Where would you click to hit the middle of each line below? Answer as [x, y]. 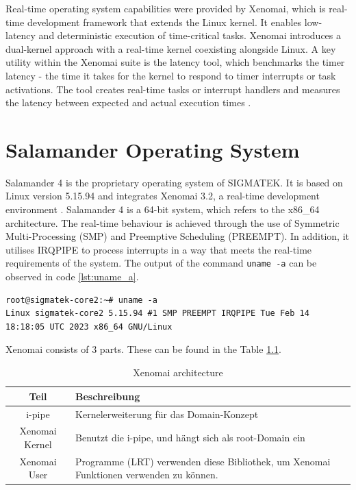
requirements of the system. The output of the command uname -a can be [161, 263]
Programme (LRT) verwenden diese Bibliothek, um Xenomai [203, 461]
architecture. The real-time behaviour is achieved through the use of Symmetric [173, 222]
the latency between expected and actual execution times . [128, 102]
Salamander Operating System [153, 149]
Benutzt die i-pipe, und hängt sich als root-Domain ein [190, 438]
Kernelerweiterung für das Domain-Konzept [167, 414]
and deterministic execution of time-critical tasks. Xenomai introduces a [190, 35]
